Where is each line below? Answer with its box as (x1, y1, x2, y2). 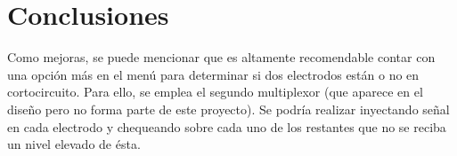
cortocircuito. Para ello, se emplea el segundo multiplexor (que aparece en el (7, 82, 423, 101)
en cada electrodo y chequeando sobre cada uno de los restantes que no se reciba (7, 117, 446, 136)
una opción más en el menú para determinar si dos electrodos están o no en (7, 65, 420, 83)
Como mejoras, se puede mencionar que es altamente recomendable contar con (7, 48, 436, 66)
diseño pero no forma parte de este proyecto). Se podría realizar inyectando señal (7, 99, 450, 118)
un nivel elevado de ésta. (7, 135, 141, 153)
